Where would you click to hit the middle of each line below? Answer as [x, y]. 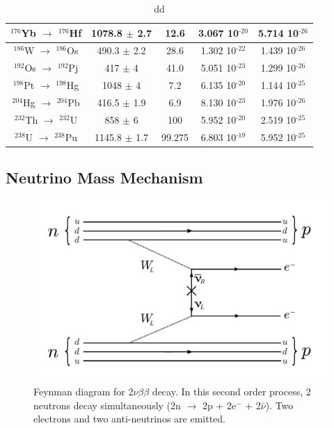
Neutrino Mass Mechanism [104, 178]
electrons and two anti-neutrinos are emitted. [129, 419]
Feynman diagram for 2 [83, 392]
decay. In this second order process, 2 [231, 392]
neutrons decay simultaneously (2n [107, 405]
